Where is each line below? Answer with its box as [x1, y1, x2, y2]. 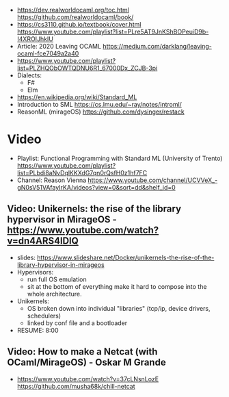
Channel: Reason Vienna [16, 176, 87, 184]
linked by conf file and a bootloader [27, 318, 128, 327]
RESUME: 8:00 [16, 326, 59, 334]
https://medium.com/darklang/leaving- [102, 42, 212, 50]
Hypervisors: [16, 268, 54, 276]
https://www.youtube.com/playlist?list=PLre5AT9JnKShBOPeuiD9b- [16, 27, 209, 36]
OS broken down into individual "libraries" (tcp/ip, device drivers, [27, 304, 211, 312]
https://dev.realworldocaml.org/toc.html [16, 6, 130, 14]
